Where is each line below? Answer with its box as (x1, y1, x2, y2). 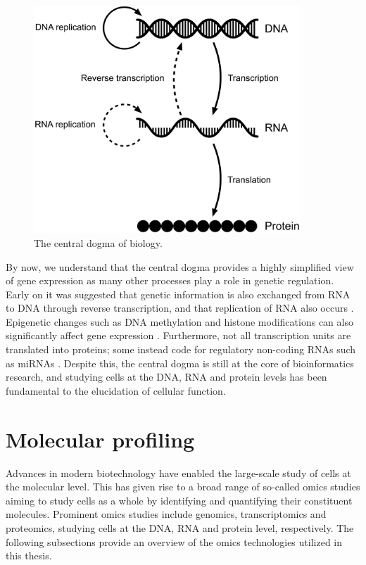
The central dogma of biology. (34, 235, 163, 250)
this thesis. (6, 548, 52, 563)
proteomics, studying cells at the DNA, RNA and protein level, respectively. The (6, 520, 354, 535)
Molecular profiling (6, 424, 195, 453)
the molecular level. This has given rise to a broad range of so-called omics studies (6, 479, 360, 494)
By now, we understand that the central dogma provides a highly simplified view (6, 259, 354, 274)
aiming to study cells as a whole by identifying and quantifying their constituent (6, 493, 353, 507)
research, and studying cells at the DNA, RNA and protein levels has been (6, 369, 327, 384)
